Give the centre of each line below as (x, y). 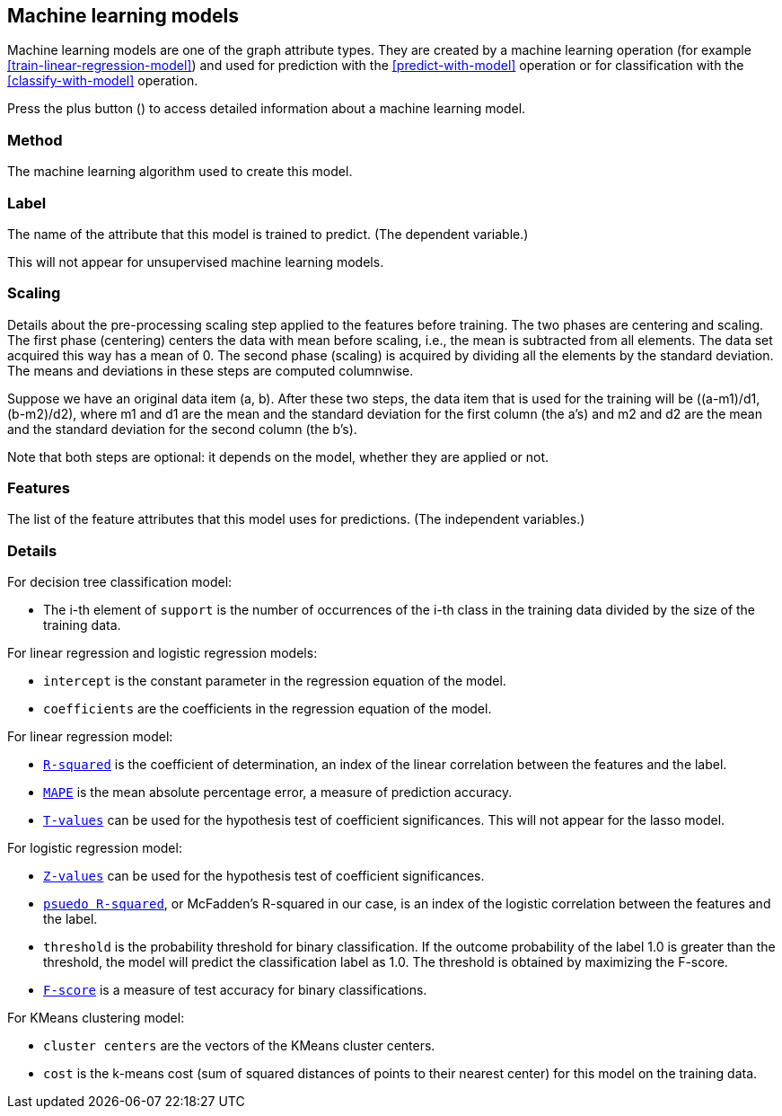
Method (35, 140)
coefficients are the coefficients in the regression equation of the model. (268, 709)
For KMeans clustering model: (96, 1018)
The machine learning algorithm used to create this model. (180, 172)
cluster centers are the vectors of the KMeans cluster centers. (239, 1046)
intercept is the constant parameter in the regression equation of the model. (275, 681)
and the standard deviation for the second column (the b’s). (182, 429)
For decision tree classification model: (120, 582)
